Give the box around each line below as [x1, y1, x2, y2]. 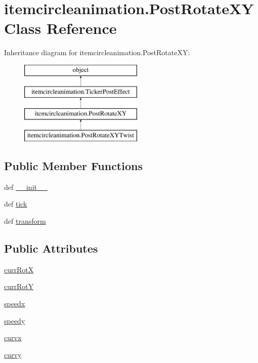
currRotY [4, 281, 34, 292]
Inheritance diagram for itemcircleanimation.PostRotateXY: [4, 47, 190, 58]
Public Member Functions [4, 158, 143, 174]
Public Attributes [4, 240, 98, 256]
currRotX [4, 264, 34, 274]
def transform [4, 216, 46, 226]
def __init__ [4, 181, 48, 192]
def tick [4, 198, 27, 209]
